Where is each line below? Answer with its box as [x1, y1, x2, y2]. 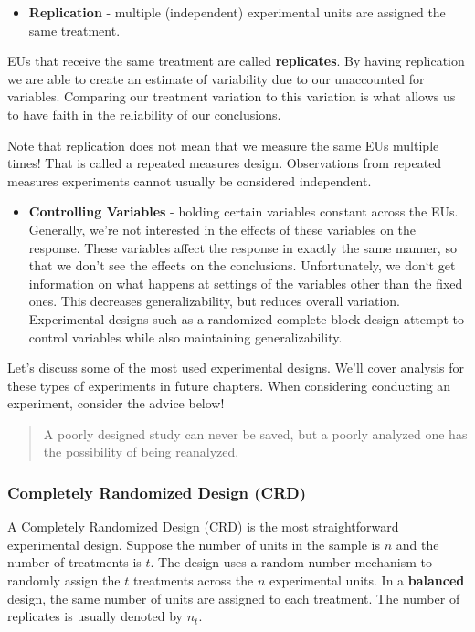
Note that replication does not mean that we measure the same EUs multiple [7, 135, 439, 154]
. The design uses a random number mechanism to [150, 553, 432, 572]
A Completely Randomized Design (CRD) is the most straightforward [7, 517, 399, 536]
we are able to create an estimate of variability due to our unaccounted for [7, 68, 425, 88]
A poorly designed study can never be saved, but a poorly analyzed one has [43, 424, 468, 443]
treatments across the [132, 571, 254, 590]
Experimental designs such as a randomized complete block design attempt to [28, 309, 465, 328]
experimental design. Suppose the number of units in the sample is [7, 534, 381, 553]
